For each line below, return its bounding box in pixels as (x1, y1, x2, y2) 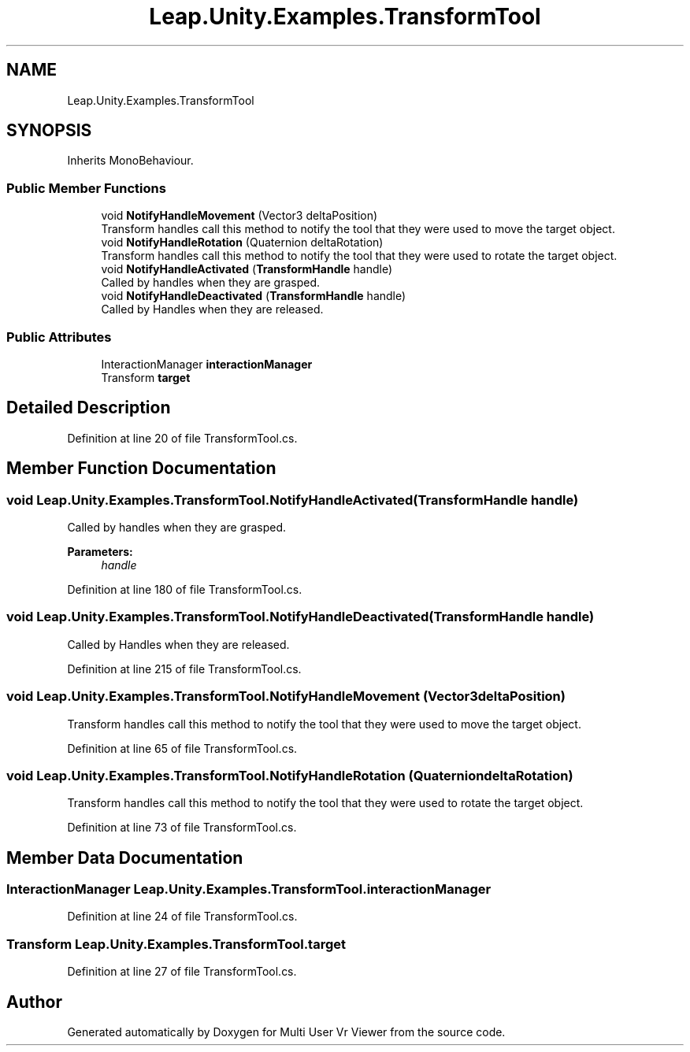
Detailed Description (6, 398, 171, 418)
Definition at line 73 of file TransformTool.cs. (67, 820, 297, 835)
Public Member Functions (6, 180, 166, 196)
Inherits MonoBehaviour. (67, 154, 194, 168)
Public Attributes (6, 328, 112, 345)
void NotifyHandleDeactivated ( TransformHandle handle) (101, 289, 406, 303)
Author (6, 991, 62, 1012)
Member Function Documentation (6, 458, 276, 479)
